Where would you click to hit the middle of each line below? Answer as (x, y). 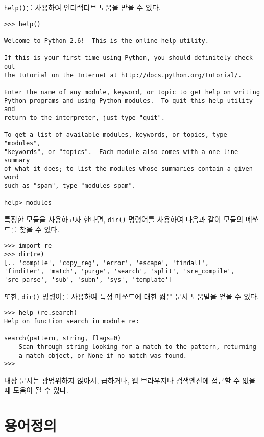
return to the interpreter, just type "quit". (85, 117)
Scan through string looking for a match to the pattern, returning (137, 347)
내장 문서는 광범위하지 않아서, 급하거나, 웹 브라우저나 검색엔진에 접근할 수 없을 (130, 380)
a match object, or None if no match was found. (103, 355)
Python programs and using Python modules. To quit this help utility (128, 101)
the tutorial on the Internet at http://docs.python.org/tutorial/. (123, 75)
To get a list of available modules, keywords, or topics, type (116, 135)
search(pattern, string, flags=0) (63, 338)
